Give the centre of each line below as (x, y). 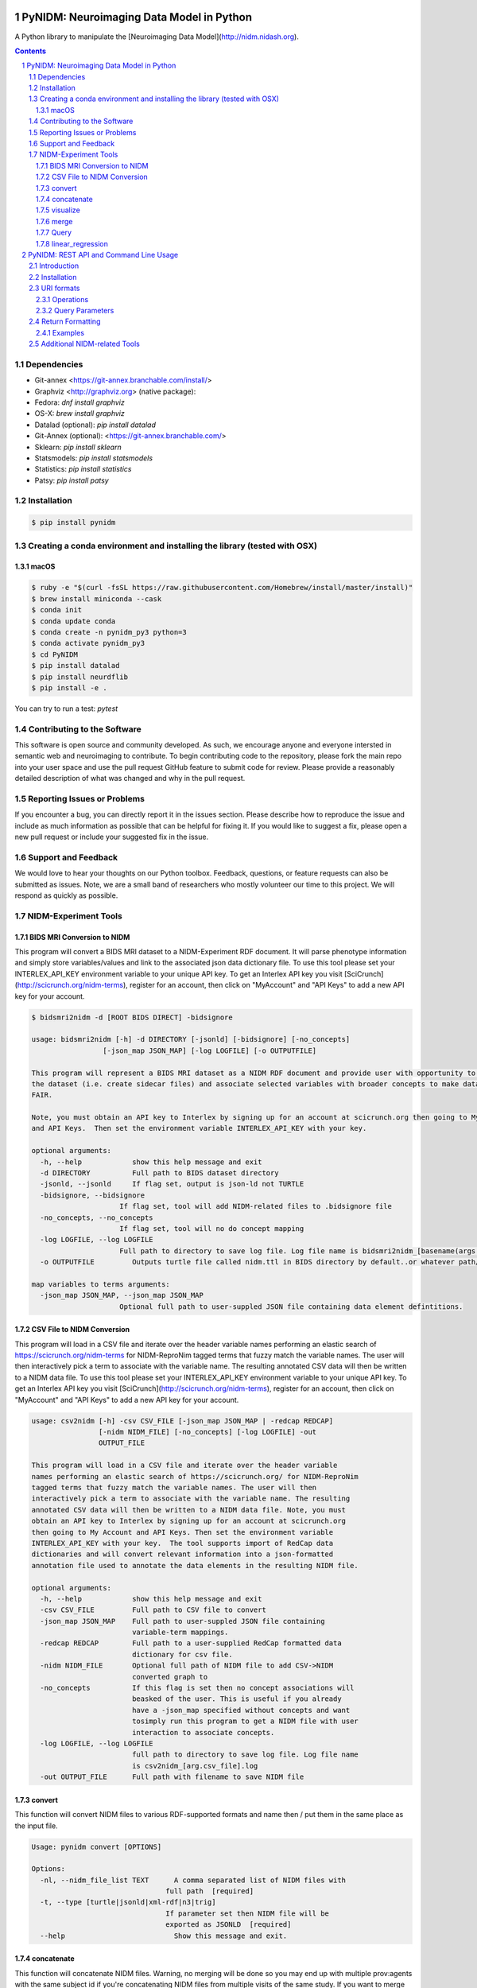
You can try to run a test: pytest (66, 709)
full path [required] (210, 1891)
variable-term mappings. (180, 1633)
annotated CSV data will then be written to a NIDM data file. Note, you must (188, 1510)
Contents (31, 51)
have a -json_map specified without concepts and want (241, 1710)
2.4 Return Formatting (65, 321)
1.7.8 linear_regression (72, 243)
